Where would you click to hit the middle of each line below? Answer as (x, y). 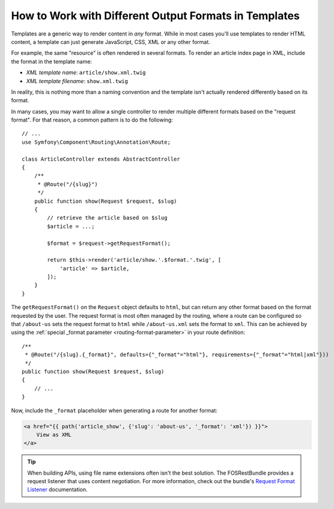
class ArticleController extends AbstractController (101, 159)
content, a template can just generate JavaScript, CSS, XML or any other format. (111, 42)
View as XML (54, 434)
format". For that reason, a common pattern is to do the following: (92, 120)
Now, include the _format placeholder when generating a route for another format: (114, 410)
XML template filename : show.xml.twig (77, 81)
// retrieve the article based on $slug (107, 218)
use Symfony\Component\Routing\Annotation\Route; (96, 142)
